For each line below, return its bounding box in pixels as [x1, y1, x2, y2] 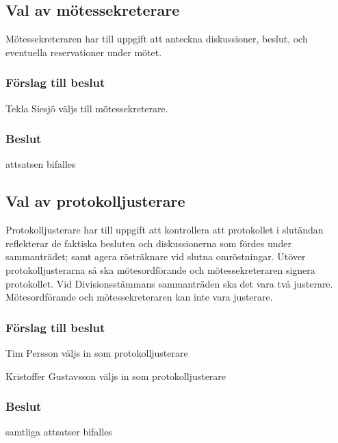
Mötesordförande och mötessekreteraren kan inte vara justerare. [5, 290, 273, 304]
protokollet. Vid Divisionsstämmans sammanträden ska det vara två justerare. [5, 276, 333, 290]
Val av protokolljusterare [5, 190, 185, 212]
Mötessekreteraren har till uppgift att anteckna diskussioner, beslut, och [5, 31, 308, 46]
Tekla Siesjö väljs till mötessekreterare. [5, 101, 168, 115]
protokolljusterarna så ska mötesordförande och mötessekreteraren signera [5, 263, 315, 277]
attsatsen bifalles [5, 157, 76, 171]
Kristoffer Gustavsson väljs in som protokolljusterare [5, 368, 226, 383]
